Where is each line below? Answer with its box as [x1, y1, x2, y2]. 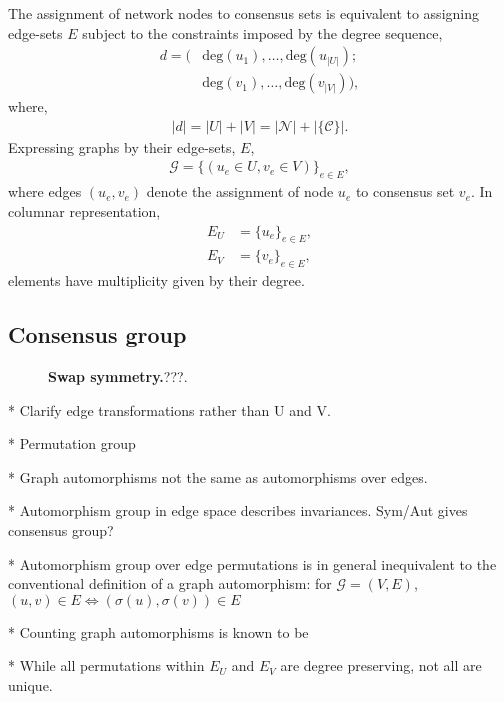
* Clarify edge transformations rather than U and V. [8, 399, 331, 420]
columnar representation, [8, 200, 161, 221]
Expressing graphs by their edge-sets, [8, 136, 236, 157]
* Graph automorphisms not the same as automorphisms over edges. [8, 466, 428, 487]
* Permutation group [8, 433, 136, 454]
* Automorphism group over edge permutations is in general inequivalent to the [8, 553, 497, 574]
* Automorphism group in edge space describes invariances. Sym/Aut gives [8, 500, 468, 521]
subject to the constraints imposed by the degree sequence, [82, 22, 443, 43]
